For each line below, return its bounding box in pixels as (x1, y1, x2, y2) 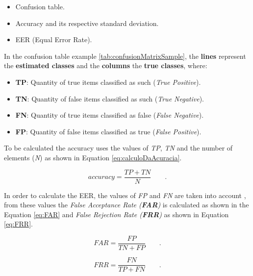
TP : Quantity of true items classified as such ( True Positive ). (15, 76, 201, 87)
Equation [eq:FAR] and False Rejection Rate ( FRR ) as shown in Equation (4, 209, 229, 219)
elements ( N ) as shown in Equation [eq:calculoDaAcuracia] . (4, 152, 182, 162)
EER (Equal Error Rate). (15, 34, 92, 45)
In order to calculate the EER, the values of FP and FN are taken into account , (4, 190, 246, 200)
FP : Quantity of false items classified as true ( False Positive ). (15, 126, 202, 136)
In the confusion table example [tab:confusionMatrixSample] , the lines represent (4, 50, 246, 61)
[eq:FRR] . (4, 219, 33, 229)
